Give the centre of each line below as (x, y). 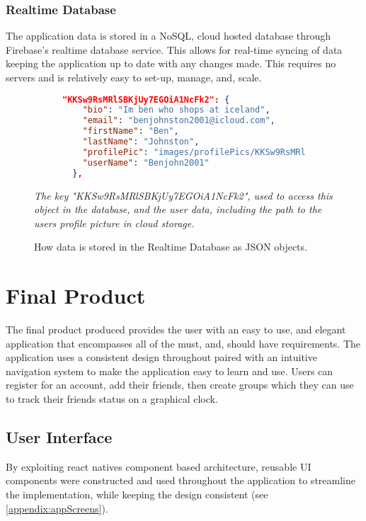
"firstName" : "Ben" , (131, 131)
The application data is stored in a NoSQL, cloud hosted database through (168, 36)
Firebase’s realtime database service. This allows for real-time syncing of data (174, 49)
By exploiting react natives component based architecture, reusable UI (159, 466)
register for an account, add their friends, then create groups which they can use (180, 385)
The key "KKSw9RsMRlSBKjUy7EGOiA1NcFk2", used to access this (183, 195)
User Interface (59, 437)
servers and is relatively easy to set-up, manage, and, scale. (134, 77)
